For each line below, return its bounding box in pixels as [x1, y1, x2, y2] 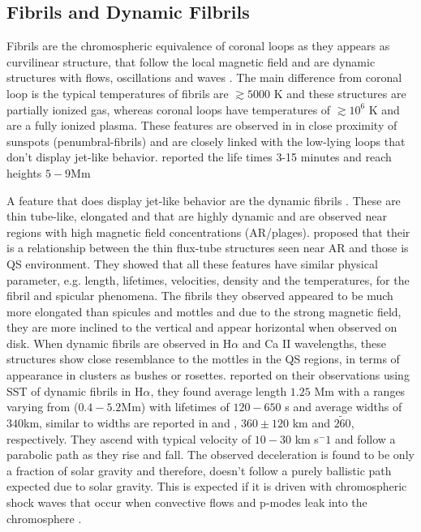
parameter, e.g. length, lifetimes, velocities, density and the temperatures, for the [6, 271, 410, 288]
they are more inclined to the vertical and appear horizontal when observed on [6, 319, 397, 336]
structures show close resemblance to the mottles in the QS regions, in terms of [6, 350, 400, 367]
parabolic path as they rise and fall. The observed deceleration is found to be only [6, 446, 415, 463]
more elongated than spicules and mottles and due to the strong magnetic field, [6, 302, 402, 320]
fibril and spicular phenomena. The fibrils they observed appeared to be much [6, 287, 393, 304]
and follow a [334, 430, 396, 447]
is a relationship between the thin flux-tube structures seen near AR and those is [6, 239, 409, 256]
